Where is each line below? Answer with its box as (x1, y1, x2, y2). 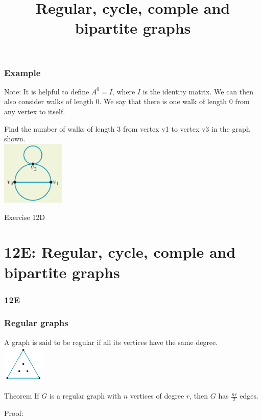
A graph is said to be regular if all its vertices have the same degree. (4, 336, 218, 347)
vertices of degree (130, 390, 184, 401)
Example (4, 66, 41, 79)
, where (112, 86, 135, 96)
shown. (4, 133, 26, 144)
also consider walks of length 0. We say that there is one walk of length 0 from (4, 96, 250, 107)
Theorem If (4, 390, 39, 401)
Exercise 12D (4, 211, 45, 222)
